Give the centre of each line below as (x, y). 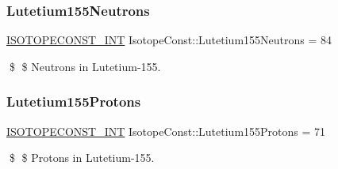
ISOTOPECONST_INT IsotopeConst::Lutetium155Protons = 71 (166, 131)
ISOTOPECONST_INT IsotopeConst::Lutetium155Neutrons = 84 (169, 40)
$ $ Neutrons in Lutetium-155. (85, 66)
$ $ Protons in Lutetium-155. (82, 158)
